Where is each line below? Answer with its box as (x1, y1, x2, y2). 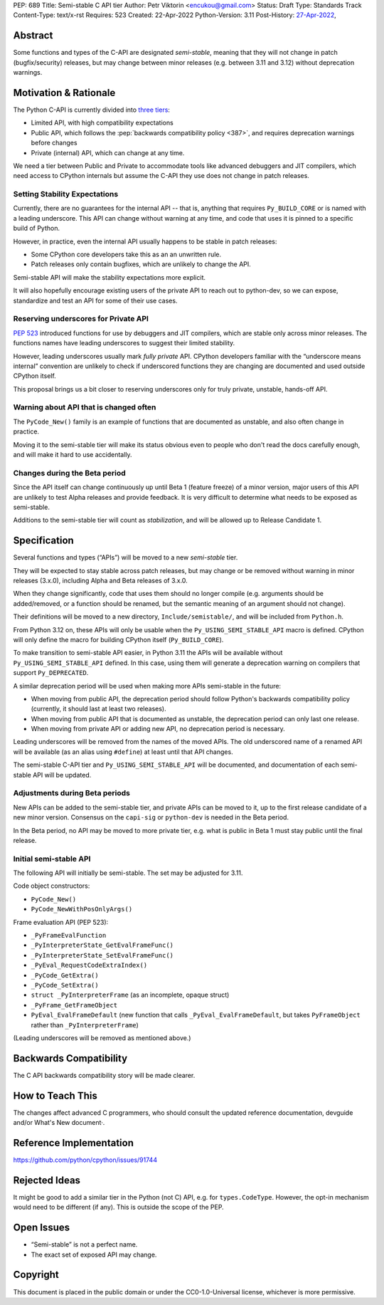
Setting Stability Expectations (13, 189, 119, 199)
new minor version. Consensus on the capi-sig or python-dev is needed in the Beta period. (13, 813, 289, 822)
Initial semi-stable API (13, 854, 91, 864)
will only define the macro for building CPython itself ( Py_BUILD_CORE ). (13, 635, 224, 644)
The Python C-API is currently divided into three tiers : (13, 105, 171, 114)
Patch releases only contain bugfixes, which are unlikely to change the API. (31, 260, 252, 268)
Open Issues (13, 1222, 70, 1234)
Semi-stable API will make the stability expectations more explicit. (13, 273, 206, 281)
